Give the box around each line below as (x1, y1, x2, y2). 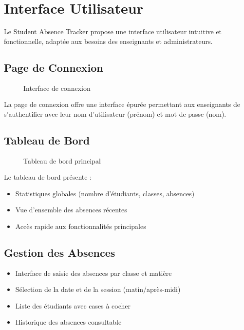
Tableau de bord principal (23, 155, 101, 165)
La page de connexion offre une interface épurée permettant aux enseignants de (4, 99, 241, 109)
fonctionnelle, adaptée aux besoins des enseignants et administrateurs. (4, 36, 213, 46)
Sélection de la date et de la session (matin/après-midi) (15, 284, 181, 294)
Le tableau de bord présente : (4, 172, 92, 182)
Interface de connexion (23, 82, 91, 93)
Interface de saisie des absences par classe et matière (15, 268, 172, 278)
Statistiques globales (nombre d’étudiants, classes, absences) (15, 188, 195, 198)
